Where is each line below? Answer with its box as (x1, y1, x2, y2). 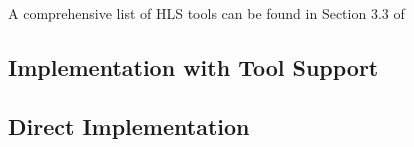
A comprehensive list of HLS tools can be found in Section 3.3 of (8, 3, 405, 23)
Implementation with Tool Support (8, 51, 379, 82)
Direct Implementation (8, 110, 250, 141)
